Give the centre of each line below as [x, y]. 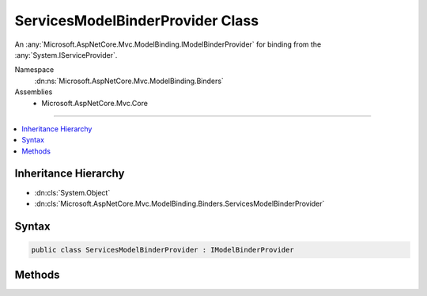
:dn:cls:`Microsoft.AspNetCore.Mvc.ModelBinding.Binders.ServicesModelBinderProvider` [179, 203]
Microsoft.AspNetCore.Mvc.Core [94, 103]
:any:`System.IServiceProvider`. [66, 55]
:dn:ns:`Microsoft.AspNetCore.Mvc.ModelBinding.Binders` [129, 81]
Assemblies [34, 92]
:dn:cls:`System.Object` [72, 192]
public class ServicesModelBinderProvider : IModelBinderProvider [162, 250]
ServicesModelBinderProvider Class [137, 21]
